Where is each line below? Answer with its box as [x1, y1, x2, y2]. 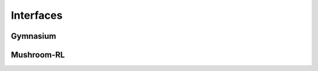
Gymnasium [11, 31, 57, 41]
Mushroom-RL [11, 50, 65, 60]
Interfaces [11, 9, 63, 22]
